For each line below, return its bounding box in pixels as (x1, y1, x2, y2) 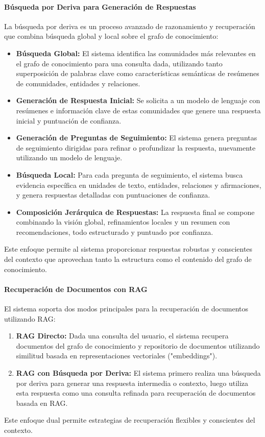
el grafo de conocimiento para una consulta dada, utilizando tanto (16, 58, 223, 68)
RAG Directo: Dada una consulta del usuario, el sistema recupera (16, 330, 229, 341)
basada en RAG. (16, 397, 68, 408)
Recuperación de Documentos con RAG (4, 283, 148, 294)
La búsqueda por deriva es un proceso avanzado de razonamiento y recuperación (4, 20, 255, 31)
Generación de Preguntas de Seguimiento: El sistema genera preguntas (16, 132, 257, 143)
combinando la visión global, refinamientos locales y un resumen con (16, 216, 230, 227)
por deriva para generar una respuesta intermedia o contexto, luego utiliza (16, 377, 249, 388)
